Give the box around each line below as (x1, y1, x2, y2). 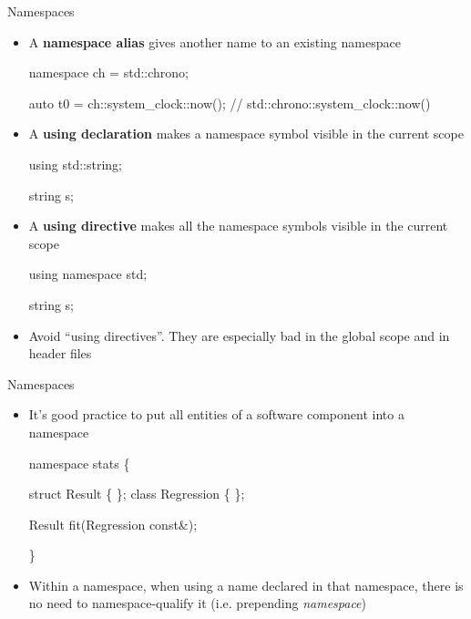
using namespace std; (28, 264, 148, 284)
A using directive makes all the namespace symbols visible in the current (28, 216, 448, 235)
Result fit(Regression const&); (28, 514, 198, 533)
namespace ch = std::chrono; (28, 63, 189, 82)
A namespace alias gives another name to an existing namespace (28, 32, 401, 51)
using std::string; (28, 154, 122, 173)
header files (28, 344, 92, 363)
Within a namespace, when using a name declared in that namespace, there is (28, 575, 464, 594)
